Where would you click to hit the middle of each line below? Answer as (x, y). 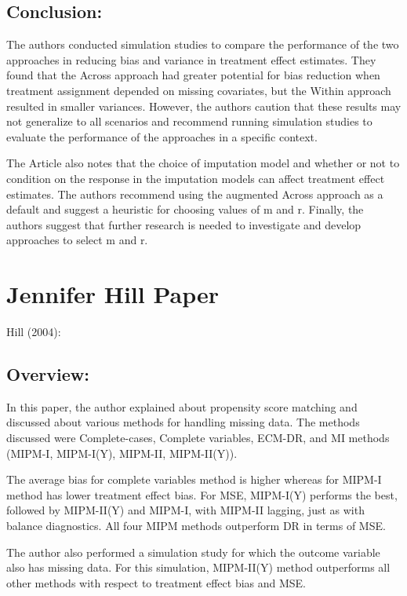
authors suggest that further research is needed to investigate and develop (184, 224)
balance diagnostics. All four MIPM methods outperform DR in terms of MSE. (196, 525)
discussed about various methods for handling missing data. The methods (183, 422)
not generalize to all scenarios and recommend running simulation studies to (189, 121)
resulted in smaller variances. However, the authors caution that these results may (204, 106)
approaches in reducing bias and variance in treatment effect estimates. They (191, 59)
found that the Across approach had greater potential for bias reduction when (193, 75)
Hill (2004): (34, 332)
